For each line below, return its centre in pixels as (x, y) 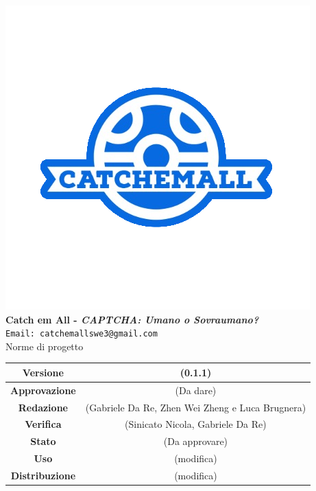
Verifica (43, 424)
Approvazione (43, 390)
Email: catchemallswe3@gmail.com (82, 334)
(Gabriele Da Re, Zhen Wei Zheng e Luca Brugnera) (196, 407)
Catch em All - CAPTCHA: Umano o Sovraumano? (132, 319)
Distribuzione (43, 475)
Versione (43, 372)
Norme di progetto (45, 346)
